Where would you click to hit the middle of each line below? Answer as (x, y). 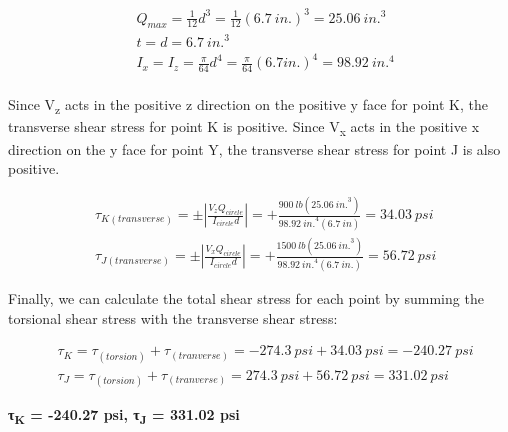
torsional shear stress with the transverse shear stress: (173, 317)
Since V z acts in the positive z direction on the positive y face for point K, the (248, 106)
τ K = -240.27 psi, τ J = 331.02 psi (124, 415)
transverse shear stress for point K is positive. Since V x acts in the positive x (244, 128)
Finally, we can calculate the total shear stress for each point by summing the (246, 298)
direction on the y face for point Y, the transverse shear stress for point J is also (254, 148)
